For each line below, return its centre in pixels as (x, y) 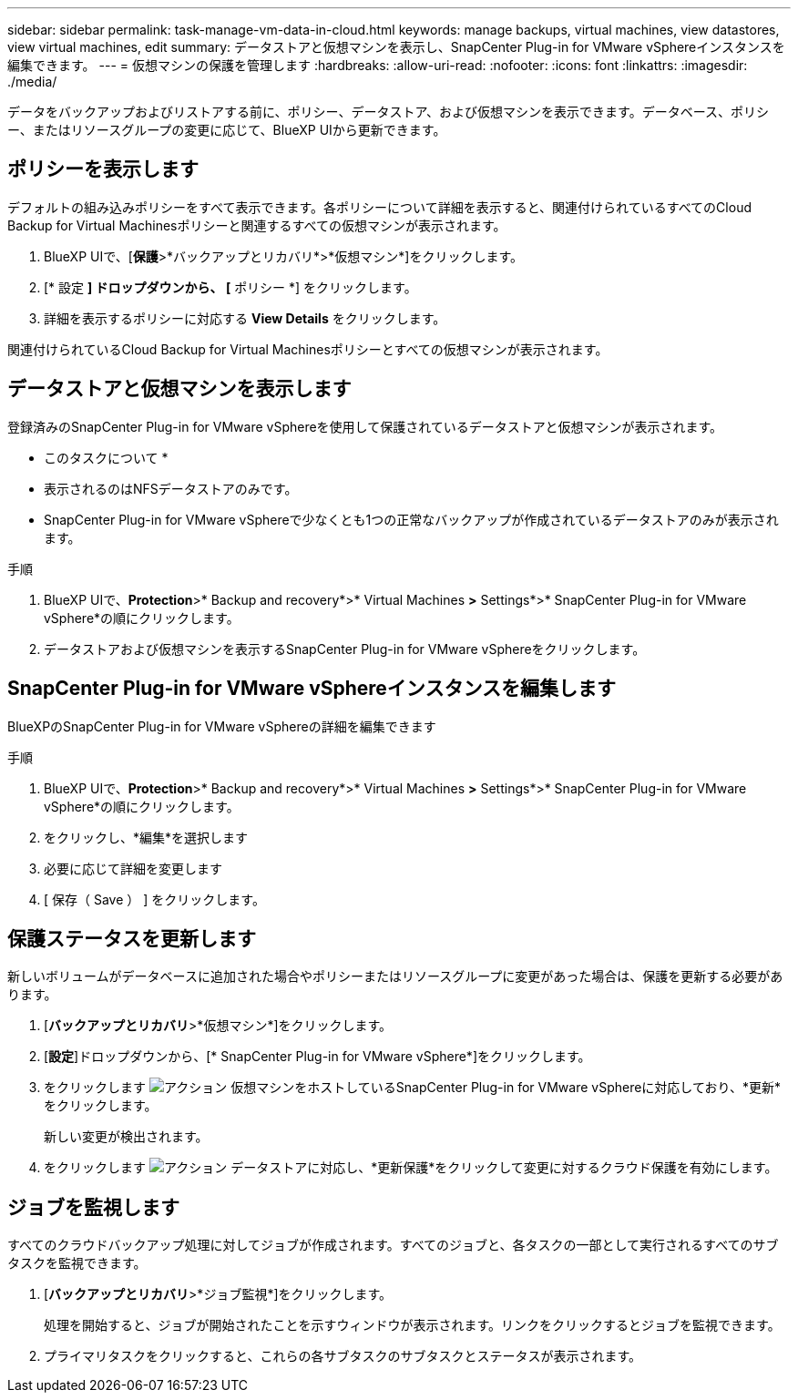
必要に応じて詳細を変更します (133, 868)
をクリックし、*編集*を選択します (146, 837)
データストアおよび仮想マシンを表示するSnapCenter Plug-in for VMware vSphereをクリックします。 (345, 649)
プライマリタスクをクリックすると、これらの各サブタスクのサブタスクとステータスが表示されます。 (343, 1356)
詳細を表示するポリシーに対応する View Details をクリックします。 (245, 318)
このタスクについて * (106, 457)
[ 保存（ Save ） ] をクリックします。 (154, 899)
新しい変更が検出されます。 (126, 1137)
